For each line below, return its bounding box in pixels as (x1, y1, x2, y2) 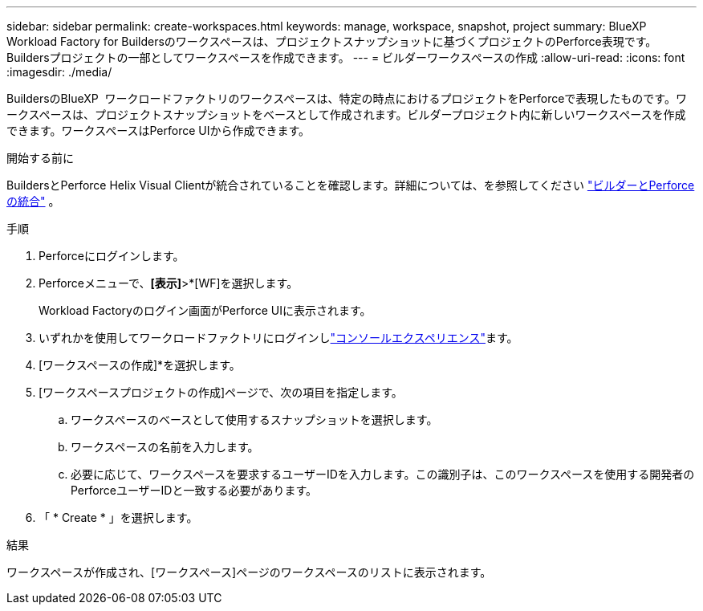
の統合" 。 (6, 194, 60, 208)
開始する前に (6, 151, 74, 165)
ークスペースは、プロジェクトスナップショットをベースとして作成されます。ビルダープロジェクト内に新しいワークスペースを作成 (6, 108, 686, 121)
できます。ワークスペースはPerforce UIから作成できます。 (6, 124, 311, 137)
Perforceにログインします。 (39, 249, 185, 263)
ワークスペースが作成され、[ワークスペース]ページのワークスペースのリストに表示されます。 (6, 565, 492, 579)
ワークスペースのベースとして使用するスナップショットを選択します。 (71, 413, 438, 426)
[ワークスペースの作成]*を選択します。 (39, 358, 241, 372)
